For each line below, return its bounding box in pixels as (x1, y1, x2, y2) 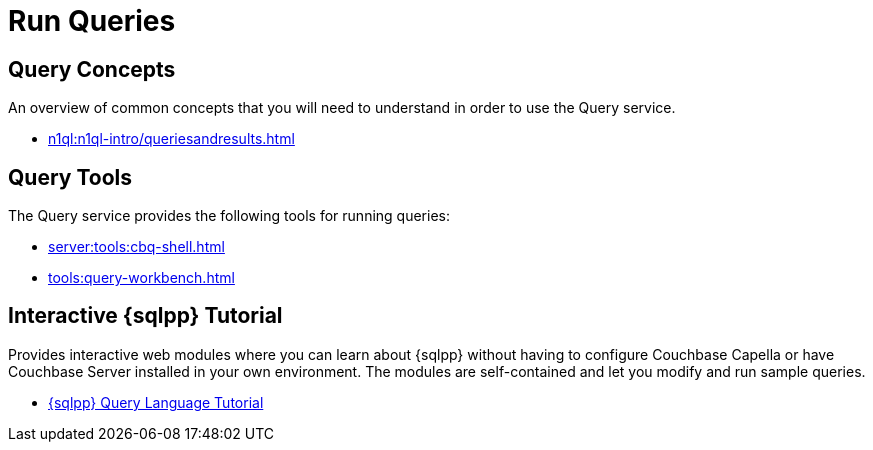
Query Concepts (8, 56, 176, 82)
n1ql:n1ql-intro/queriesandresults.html (48, 130, 295, 148)
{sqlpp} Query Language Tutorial (48, 393, 264, 411)
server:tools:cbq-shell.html (48, 238, 225, 256)
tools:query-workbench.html (48, 269, 235, 287)
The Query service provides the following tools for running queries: (8, 207, 450, 225)
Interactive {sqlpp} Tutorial (8, 303, 283, 329)
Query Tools (8, 164, 132, 190)
